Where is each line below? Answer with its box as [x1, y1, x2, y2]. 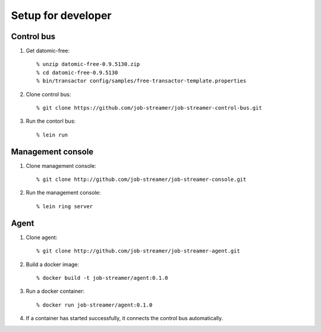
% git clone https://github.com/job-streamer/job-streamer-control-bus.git [36, 104, 262, 111]
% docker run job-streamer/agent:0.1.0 [36, 301, 153, 308]
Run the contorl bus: [26, 117, 76, 124]
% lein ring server [36, 203, 93, 210]
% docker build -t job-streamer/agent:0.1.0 [36, 274, 169, 281]
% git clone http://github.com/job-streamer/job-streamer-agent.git [36, 248, 240, 254]
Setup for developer [11, 9, 112, 22]
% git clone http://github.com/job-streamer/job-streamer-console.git [36, 176, 247, 183]
